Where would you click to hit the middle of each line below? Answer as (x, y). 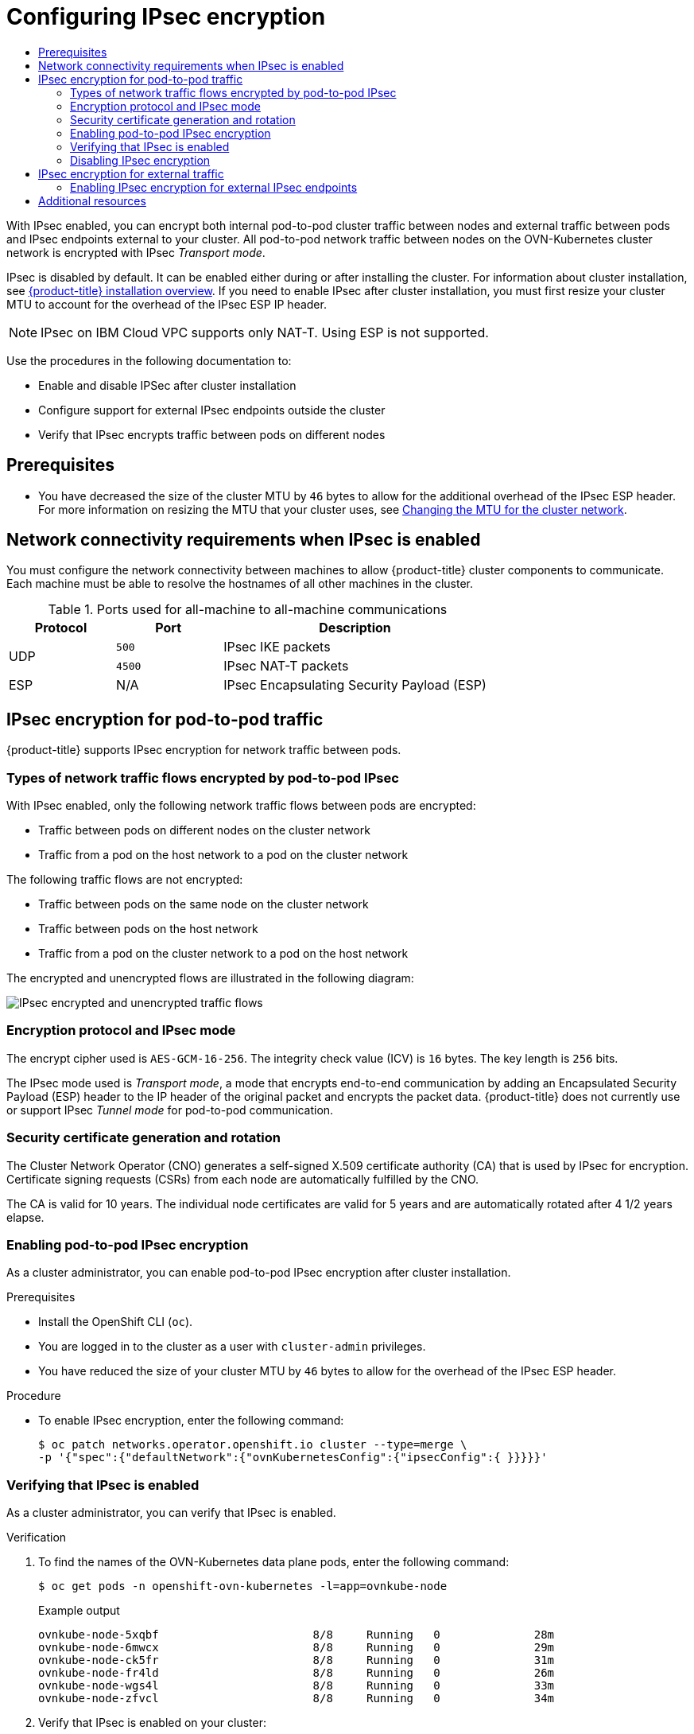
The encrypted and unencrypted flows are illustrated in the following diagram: (210, 978)
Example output (79, 1611)
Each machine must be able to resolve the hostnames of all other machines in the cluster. (240, 584)
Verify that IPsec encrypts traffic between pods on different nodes (212, 434)
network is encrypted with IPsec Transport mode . (136, 252)
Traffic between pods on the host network (148, 929)
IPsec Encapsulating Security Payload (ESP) (355, 685)
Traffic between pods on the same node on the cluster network (204, 904)
